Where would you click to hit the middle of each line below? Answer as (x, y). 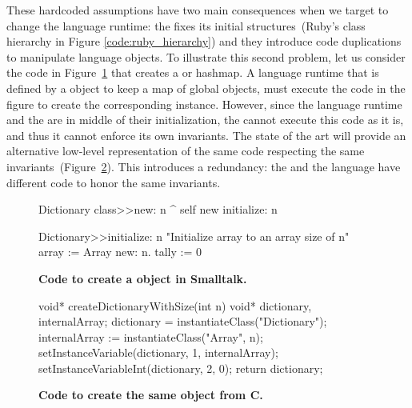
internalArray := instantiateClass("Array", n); (151, 336)
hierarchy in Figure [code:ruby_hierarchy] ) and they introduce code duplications (204, 41)
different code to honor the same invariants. (114, 182)
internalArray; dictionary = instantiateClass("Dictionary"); (183, 321)
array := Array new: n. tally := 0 (120, 252)
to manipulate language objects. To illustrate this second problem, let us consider (206, 56)
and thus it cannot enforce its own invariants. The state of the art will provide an (206, 135)
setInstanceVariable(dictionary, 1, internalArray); (158, 352)
